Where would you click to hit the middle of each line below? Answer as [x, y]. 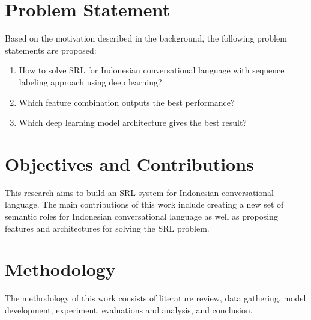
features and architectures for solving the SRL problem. [107, 228]
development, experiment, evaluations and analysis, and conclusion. [129, 309]
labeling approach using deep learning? [90, 82]
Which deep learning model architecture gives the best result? [133, 122]
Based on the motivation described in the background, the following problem [146, 38]
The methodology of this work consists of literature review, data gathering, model [155, 298]
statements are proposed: [51, 50]
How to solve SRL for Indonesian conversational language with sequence [152, 70]
